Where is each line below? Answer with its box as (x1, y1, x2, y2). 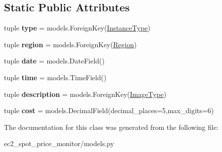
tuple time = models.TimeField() (4, 72, 107, 82)
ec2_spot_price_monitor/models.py (4, 138, 114, 149)
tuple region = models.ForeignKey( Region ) (4, 39, 137, 49)
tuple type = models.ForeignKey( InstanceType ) (4, 23, 150, 33)
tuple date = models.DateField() (4, 56, 105, 66)
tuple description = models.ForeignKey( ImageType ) (4, 89, 167, 99)
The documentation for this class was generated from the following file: (4, 122, 219, 132)
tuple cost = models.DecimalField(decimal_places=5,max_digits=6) (4, 105, 214, 116)
